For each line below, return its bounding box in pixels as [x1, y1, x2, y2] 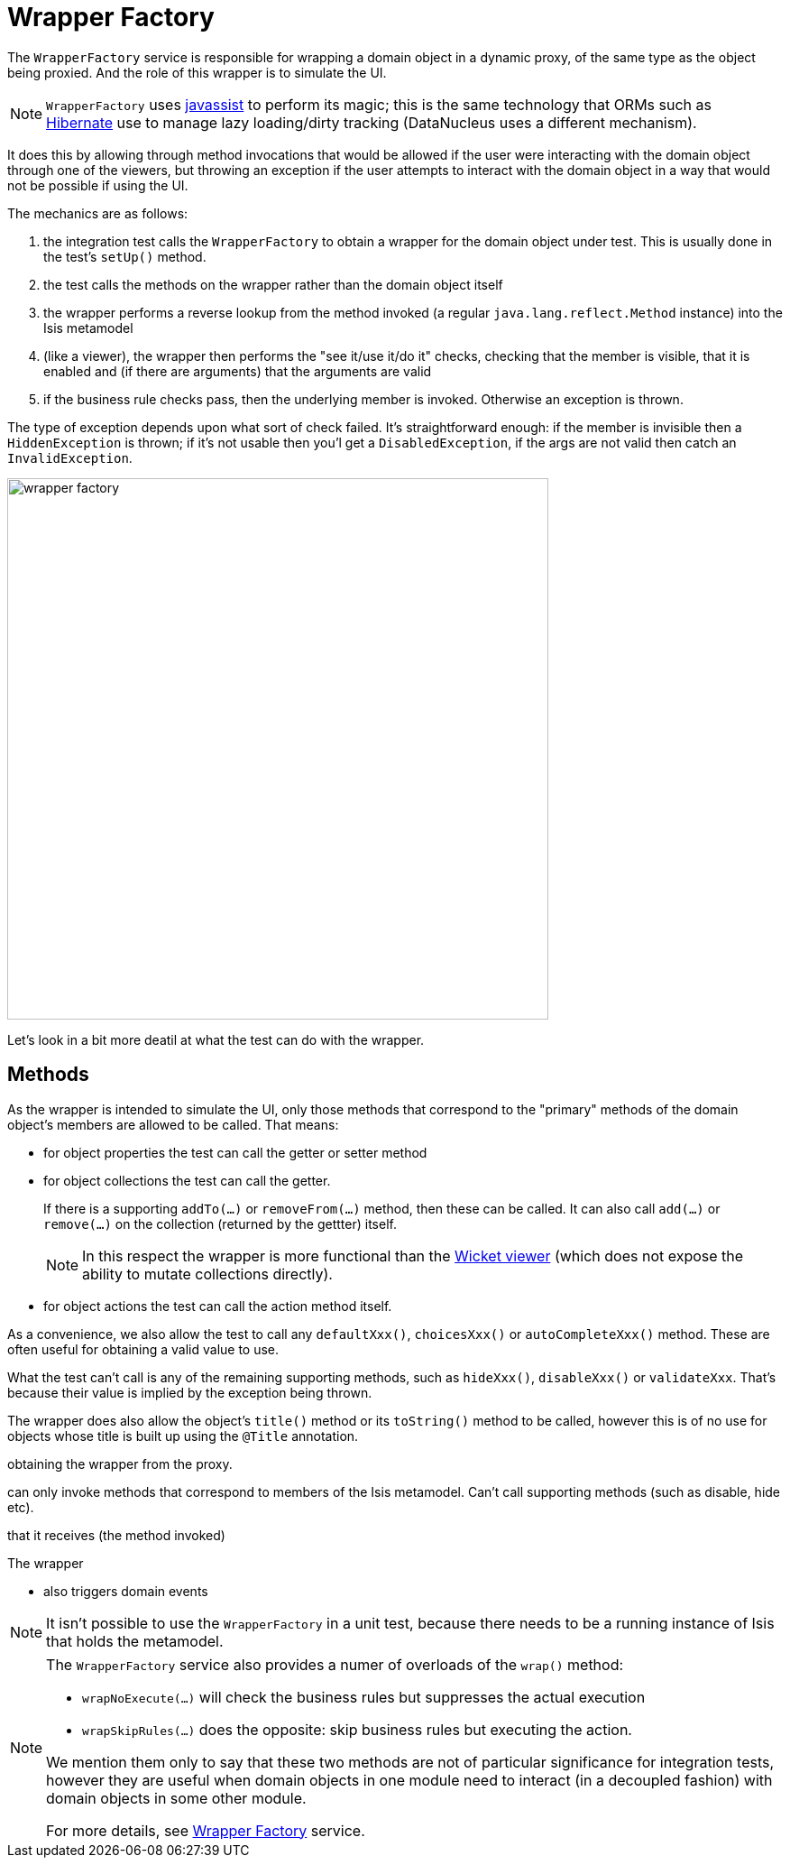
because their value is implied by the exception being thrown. [7, 1384, 372, 1400]
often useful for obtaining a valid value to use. [7, 1341, 280, 1357]
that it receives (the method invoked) [7, 1527, 225, 1543]
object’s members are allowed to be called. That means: [7, 1116, 339, 1132]
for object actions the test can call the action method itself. [43, 1297, 392, 1314]
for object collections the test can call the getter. [43, 1172, 331, 1188]
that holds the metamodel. [46, 1631, 224, 1650]
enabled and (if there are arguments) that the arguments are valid [43, 363, 432, 379]
